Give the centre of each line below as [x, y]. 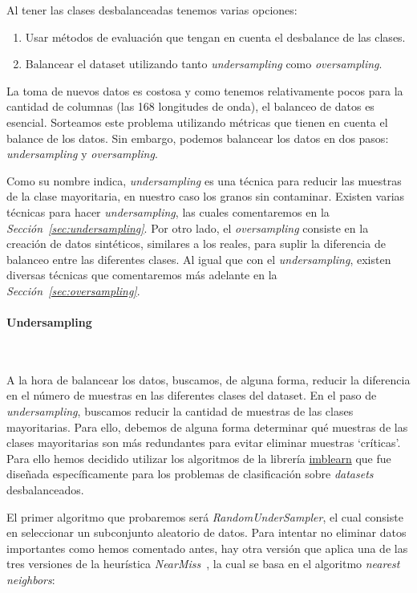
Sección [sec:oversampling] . [73, 290]
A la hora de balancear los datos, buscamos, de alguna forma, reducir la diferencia [208, 379]
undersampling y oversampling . [82, 154]
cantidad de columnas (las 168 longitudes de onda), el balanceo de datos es [190, 106]
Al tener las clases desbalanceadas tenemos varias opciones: [152, 10]
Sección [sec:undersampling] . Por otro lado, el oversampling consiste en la [188, 227]
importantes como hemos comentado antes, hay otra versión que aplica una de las [207, 548]
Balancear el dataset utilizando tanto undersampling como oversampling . [204, 64]
